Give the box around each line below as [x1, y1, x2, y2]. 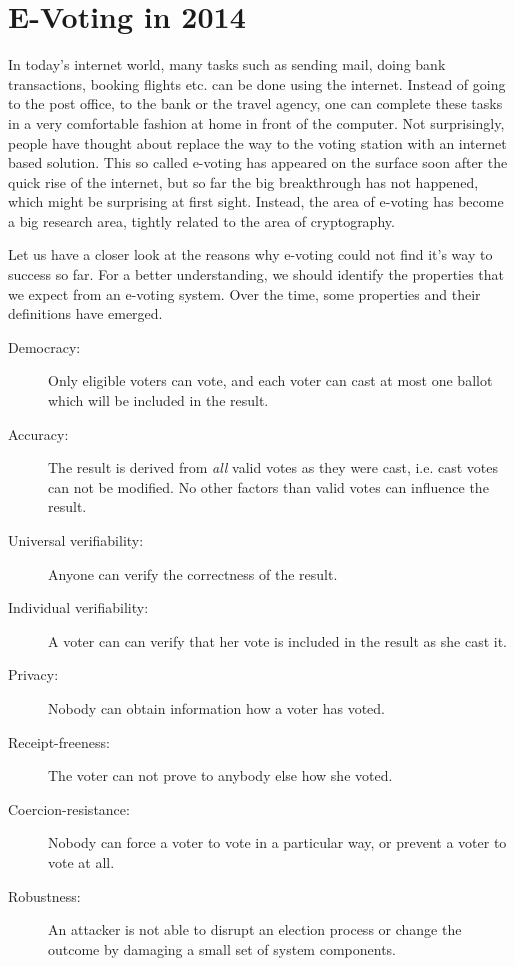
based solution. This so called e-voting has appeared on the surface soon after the [8, 152, 508, 173]
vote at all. [48, 851, 115, 872]
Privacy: [8, 664, 59, 685]
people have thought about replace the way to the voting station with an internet [8, 132, 507, 153]
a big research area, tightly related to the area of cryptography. [8, 210, 395, 231]
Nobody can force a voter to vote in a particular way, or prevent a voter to [48, 832, 507, 853]
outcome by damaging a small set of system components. [48, 938, 396, 959]
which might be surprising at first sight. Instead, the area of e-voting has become [8, 191, 504, 212]
